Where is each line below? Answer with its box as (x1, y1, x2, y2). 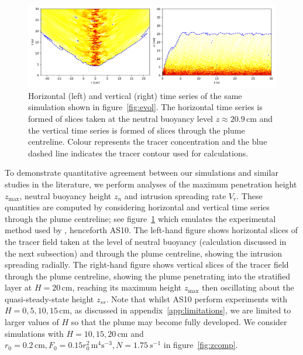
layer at (5, 281, 32, 293)
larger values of (5, 316, 59, 328)
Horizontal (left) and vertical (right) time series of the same (28, 89, 242, 101)
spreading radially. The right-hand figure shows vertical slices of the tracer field (5, 258, 289, 271)
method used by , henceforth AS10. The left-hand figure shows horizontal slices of (5, 224, 298, 236)
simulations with (5, 327, 64, 339)
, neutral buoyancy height (19, 189, 112, 202)
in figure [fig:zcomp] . (163, 339, 238, 351)
